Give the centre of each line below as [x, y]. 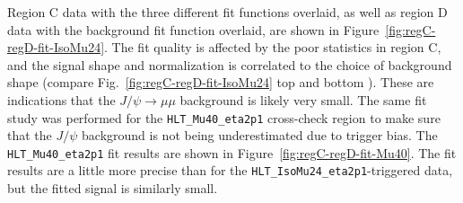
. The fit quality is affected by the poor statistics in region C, [273, 47]
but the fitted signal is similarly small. [113, 188]
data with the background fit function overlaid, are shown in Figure [193, 29]
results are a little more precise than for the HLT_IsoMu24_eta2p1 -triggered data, [230, 170]
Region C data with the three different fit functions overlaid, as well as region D [227, 12]
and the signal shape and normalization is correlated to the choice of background [230, 64]
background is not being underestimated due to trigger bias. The [260, 135]
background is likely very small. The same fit [303, 99]
